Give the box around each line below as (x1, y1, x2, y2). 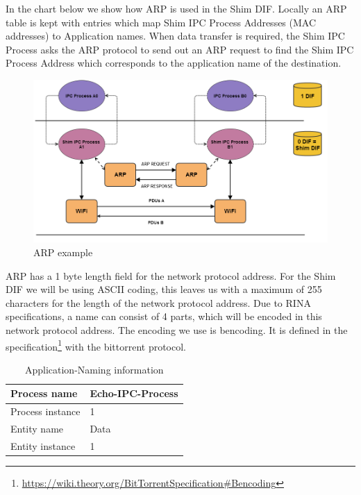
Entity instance (10, 439, 76, 453)
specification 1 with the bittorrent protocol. (6, 337, 187, 353)
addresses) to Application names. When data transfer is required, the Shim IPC (6, 28, 345, 43)
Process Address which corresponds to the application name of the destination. (6, 56, 342, 70)
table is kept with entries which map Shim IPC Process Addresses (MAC (6, 15, 317, 29)
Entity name (10, 421, 64, 436)
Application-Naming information (24, 362, 164, 376)
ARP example (33, 245, 93, 260)
